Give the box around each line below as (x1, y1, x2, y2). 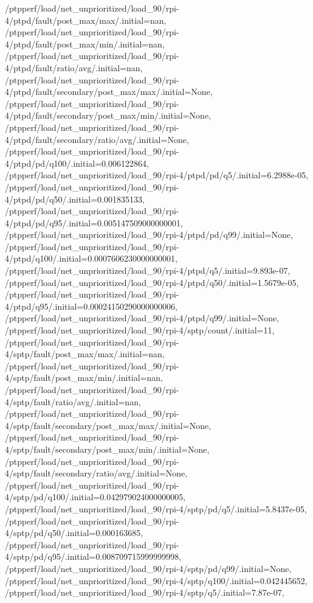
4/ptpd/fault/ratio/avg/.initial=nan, (5, 61, 143, 74)
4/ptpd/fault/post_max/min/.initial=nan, (5, 37, 165, 50)
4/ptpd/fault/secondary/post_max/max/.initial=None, (5, 85, 213, 98)
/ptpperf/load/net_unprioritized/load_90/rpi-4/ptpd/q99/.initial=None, (5, 312, 280, 324)
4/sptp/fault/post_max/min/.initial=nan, (5, 371, 163, 384)
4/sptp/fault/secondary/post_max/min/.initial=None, (5, 442, 210, 455)
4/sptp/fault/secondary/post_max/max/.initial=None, (5, 419, 212, 431)
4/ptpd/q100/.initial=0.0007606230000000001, (5, 252, 177, 265)
